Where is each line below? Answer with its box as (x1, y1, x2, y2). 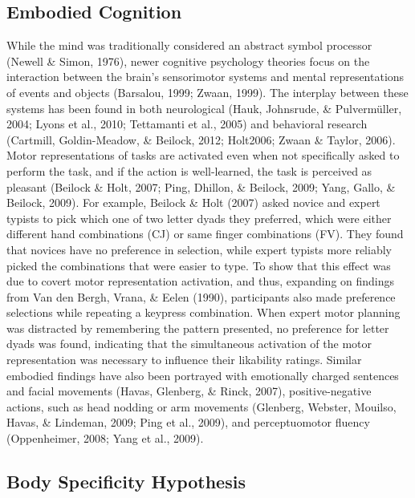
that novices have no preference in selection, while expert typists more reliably (6, 241, 392, 257)
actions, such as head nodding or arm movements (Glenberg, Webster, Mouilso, (6, 398, 397, 415)
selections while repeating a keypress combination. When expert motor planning (6, 304, 401, 321)
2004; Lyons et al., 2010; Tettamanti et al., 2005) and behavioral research (6, 115, 368, 132)
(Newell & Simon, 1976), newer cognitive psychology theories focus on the (6, 52, 370, 69)
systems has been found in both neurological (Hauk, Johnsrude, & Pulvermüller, (6, 99, 402, 116)
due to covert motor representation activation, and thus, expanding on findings (6, 273, 395, 289)
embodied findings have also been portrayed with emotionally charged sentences (6, 366, 399, 383)
